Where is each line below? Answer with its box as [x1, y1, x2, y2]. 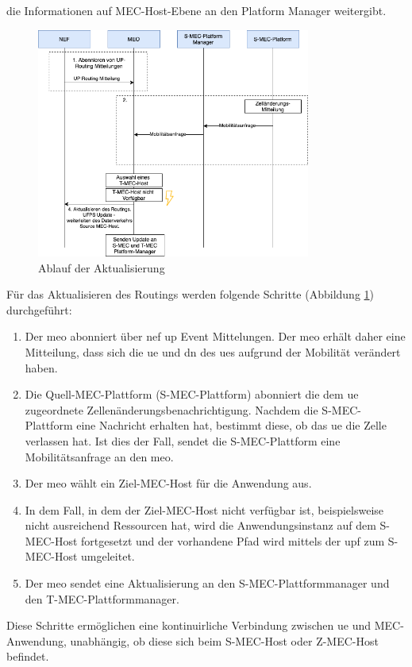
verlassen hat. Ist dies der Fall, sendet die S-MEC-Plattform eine [25, 432, 341, 449]
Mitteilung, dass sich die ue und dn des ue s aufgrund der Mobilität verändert [25, 343, 401, 360]
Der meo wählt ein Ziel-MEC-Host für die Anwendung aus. [25, 475, 312, 492]
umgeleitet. [81, 548, 135, 565]
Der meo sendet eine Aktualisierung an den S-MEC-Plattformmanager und [25, 575, 390, 592]
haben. [25, 359, 58, 376]
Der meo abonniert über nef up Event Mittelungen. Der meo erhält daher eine [25, 328, 406, 345]
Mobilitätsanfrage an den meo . [25, 448, 174, 465]
